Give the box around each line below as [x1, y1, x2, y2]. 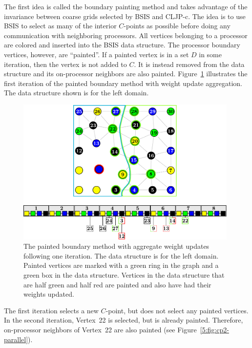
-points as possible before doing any [124, 21, 231, 31]
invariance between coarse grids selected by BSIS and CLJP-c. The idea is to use [4, 11, 246, 21]
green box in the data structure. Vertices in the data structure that [23, 270, 225, 280]
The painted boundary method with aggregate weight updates [23, 241, 210, 251]
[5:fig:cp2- [200, 325, 229, 335]
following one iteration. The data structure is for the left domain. [23, 250, 219, 261]
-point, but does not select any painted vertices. [105, 305, 249, 315]
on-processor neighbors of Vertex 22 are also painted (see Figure [4, 325, 197, 335]
